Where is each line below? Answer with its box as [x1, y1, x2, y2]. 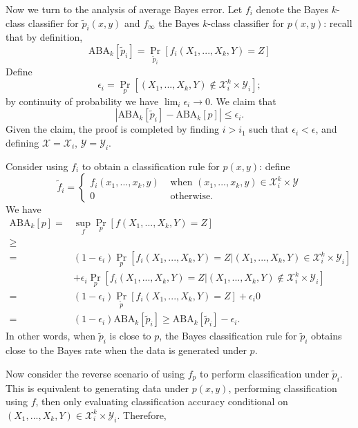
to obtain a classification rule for [82, 158, 220, 173]
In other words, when [6, 328, 96, 343]
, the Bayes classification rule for [159, 328, 297, 343]
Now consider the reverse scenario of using [6, 366, 185, 380]
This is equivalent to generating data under [6, 380, 189, 395]
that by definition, [6, 30, 83, 44]
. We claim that [209, 93, 276, 108]
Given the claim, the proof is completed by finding [6, 122, 220, 136]
